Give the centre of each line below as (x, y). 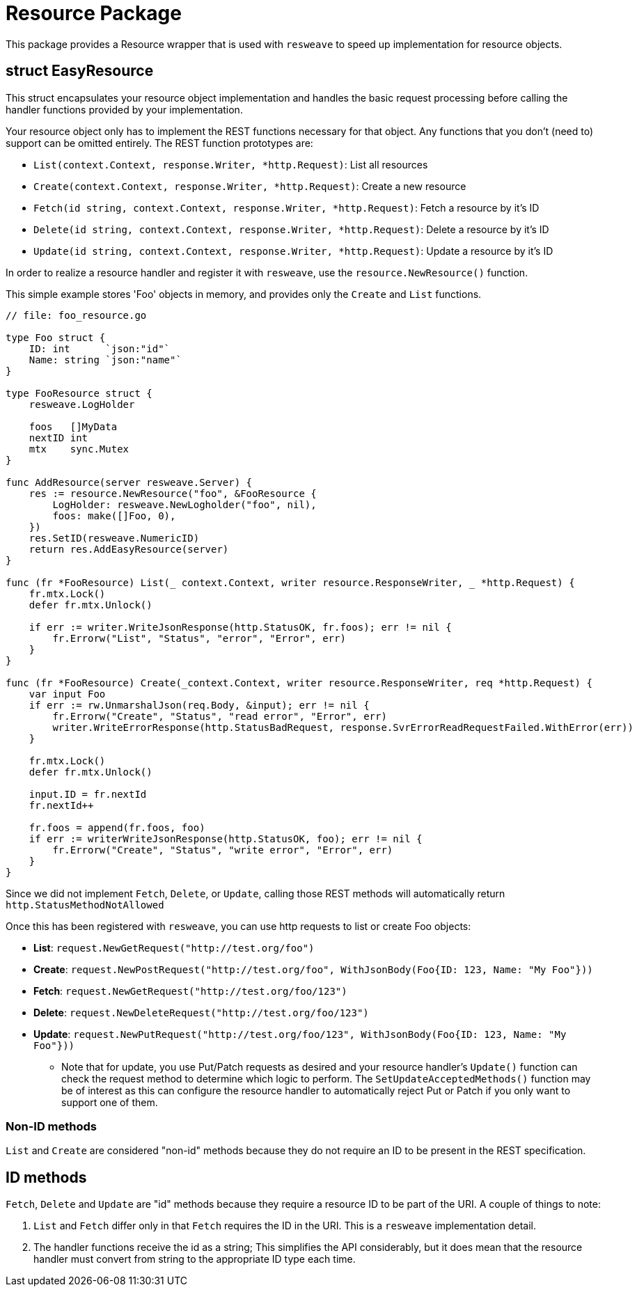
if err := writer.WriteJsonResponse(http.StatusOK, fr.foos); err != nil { (240, 627)
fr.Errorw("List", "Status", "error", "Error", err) (199, 638)
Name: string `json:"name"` (105, 360)
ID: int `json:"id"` (100, 348)
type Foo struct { (56, 337)
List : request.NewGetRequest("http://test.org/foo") (174, 947)
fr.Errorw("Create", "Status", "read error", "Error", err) (220, 716)
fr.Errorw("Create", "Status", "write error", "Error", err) (223, 850)
